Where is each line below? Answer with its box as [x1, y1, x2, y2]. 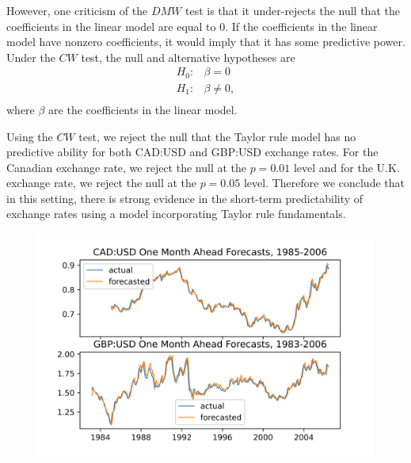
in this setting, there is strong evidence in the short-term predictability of [6, 189, 363, 206]
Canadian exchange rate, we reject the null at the [6, 159, 247, 175]
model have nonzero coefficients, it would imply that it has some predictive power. [6, 33, 405, 50]
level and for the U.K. [293, 159, 400, 175]
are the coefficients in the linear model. [48, 101, 238, 117]
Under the [6, 48, 55, 65]
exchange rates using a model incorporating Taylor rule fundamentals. [6, 205, 346, 222]
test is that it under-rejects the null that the [185, 2, 400, 18]
